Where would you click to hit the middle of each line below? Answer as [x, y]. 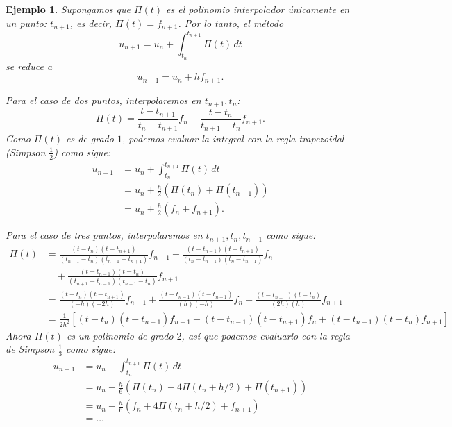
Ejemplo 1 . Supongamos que [68, 9]
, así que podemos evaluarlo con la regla [266, 335]
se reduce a [29, 66]
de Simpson [30, 349]
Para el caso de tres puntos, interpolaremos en [104, 235]
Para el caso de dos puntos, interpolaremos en [103, 100]
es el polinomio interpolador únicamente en [258, 9]
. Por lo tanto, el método [231, 23]
